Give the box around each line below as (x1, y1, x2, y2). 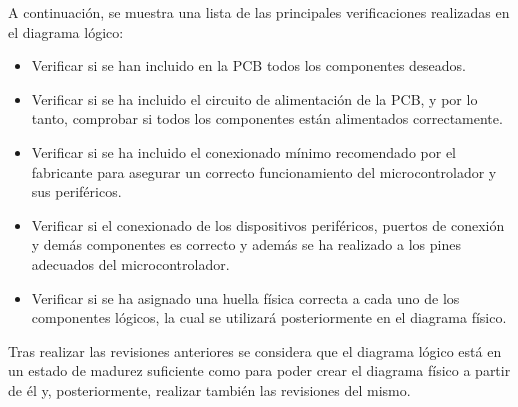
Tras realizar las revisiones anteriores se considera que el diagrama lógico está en (8, 340, 502, 361)
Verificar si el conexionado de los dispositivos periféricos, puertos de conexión (31, 214, 505, 235)
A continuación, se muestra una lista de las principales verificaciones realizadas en (8, 2, 510, 22)
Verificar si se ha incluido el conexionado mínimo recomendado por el (31, 141, 456, 162)
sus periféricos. (31, 181, 122, 202)
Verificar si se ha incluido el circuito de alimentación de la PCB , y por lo (31, 88, 478, 109)
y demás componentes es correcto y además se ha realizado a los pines (31, 234, 461, 255)
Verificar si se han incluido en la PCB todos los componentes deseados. (31, 55, 467, 76)
